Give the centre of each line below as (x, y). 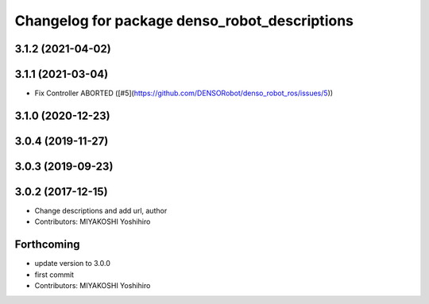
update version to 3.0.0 (73, 264)
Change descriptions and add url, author (101, 211)
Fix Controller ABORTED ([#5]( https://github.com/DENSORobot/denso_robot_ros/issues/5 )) (184, 93)
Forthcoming (47, 245)
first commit (54, 275)
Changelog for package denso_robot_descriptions (184, 21)
